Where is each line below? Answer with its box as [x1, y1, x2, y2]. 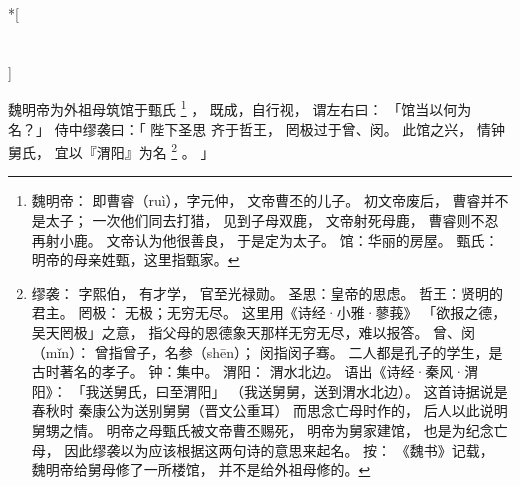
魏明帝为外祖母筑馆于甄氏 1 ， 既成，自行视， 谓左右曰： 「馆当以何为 [8, 96, 472, 120]
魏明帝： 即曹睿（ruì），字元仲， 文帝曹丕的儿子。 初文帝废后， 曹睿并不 [31, 190, 509, 211]
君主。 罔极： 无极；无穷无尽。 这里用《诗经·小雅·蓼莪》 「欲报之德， [31, 302, 507, 323]
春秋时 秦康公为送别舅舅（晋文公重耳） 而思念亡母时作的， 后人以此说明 [31, 400, 508, 421]
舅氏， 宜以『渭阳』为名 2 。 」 [8, 139, 215, 162]
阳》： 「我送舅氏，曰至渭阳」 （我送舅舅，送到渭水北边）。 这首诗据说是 [31, 380, 508, 401]
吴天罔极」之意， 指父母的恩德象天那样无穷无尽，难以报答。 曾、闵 [31, 322, 476, 343]
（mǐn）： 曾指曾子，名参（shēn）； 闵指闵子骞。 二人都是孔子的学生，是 [31, 341, 503, 362]
